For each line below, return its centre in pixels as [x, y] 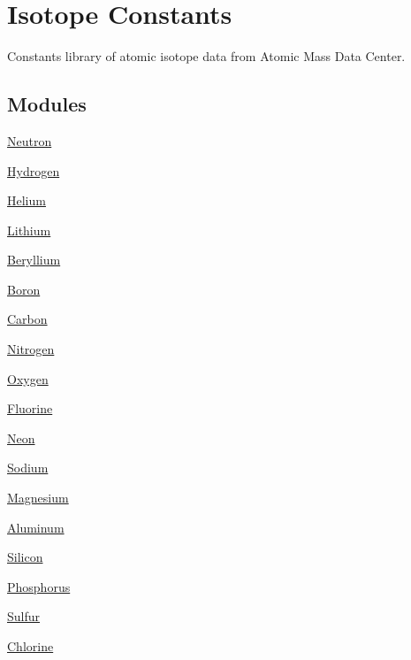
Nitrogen [31, 349]
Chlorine [30, 646]
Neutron [30, 140]
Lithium [29, 230]
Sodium [28, 468]
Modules [47, 104]
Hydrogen [34, 170]
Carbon [27, 319]
